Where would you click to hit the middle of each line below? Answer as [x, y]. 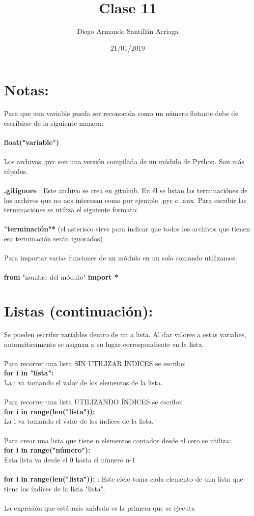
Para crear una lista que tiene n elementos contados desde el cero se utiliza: [117, 440]
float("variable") [32, 142]
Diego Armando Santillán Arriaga [128, 31]
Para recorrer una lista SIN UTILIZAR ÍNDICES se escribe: [95, 363]
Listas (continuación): [79, 311]
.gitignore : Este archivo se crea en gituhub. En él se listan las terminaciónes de [126, 190]
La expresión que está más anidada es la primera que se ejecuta [99, 507]
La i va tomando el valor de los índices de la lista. [79, 421]
